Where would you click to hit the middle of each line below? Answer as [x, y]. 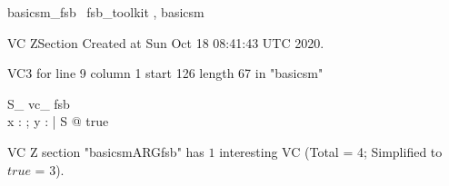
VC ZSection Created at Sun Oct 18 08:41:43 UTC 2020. [166, 42]
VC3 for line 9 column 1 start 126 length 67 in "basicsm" [165, 73]
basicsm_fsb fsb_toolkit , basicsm [106, 12]
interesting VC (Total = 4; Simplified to [331, 151]
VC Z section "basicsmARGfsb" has [106, 151]
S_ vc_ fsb [39, 103]
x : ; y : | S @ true [58, 121]
